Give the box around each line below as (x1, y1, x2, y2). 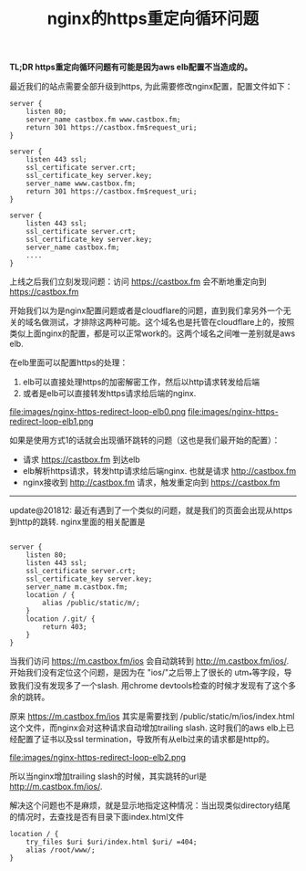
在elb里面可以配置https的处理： (9, 357, 128, 368)
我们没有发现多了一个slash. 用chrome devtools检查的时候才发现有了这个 (16, 679, 289, 690)
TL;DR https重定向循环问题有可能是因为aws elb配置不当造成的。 (9, 61, 253, 73)
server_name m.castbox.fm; (25, 582, 128, 592)
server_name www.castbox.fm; (25, 179, 137, 188)
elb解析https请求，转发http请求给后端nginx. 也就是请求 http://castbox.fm (22, 466, 297, 477)
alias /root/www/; (25, 845, 96, 855)
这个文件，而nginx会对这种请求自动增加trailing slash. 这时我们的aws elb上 (9, 722, 287, 733)
